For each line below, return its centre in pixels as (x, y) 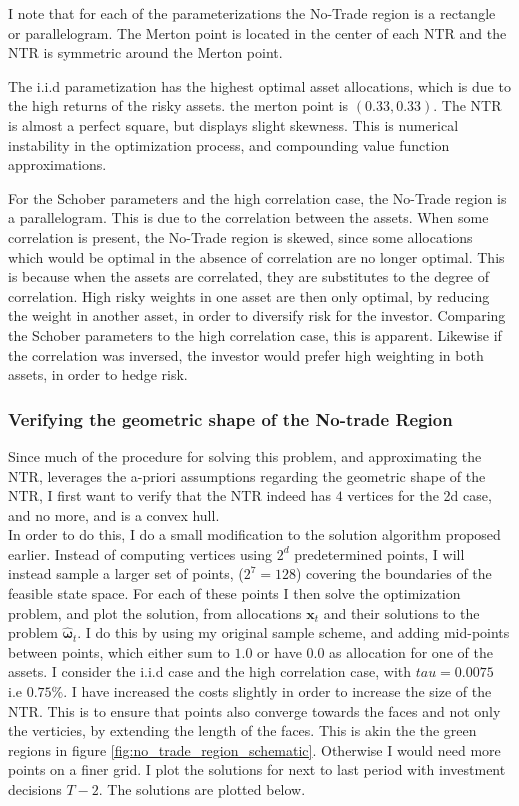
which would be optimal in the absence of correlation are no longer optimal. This (256, 256)
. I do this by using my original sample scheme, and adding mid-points (293, 632)
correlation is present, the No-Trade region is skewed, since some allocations (240, 236)
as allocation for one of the (411, 651)
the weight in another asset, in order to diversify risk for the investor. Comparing (257, 315)
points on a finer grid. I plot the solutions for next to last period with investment (257, 769)
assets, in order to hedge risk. (98, 374)
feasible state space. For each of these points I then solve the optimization (234, 593)
